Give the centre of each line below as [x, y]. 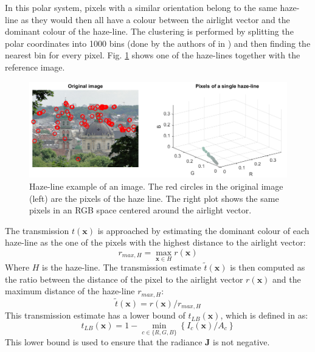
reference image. [35, 67]
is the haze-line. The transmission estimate [122, 267]
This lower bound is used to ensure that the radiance [104, 342]
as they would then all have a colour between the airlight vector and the [155, 19]
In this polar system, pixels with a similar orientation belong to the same [141, 7]
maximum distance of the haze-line [70, 291]
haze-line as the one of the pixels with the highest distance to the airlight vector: [155, 242]
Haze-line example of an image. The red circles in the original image [156, 186]
